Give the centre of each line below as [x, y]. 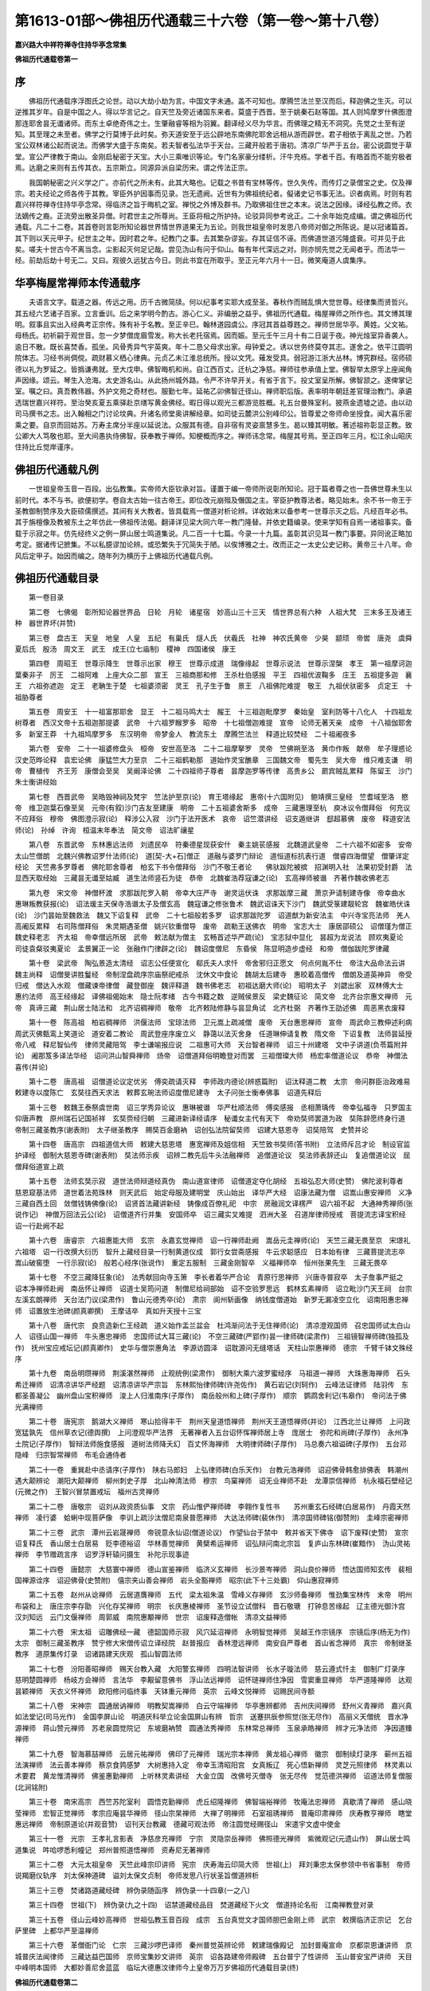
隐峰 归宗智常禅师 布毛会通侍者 [70, 1455]
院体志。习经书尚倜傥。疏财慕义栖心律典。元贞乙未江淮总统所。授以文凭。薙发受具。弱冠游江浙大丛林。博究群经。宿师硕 [213, 358]
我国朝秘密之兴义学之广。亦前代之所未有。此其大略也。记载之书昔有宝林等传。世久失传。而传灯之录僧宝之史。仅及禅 [220, 182]
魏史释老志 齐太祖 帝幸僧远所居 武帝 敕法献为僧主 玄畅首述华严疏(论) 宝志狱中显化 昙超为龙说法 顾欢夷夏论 [209, 937]
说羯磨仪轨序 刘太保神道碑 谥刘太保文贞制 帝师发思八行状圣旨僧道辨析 [137, 1876]
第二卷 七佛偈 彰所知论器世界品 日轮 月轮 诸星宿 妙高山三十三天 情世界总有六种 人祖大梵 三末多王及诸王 [220, 612]
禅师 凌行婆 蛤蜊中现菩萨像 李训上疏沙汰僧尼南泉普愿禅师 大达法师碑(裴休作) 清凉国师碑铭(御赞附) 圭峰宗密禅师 [212, 1518]
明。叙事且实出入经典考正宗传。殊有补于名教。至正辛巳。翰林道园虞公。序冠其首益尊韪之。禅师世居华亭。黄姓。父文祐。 [213, 324]
